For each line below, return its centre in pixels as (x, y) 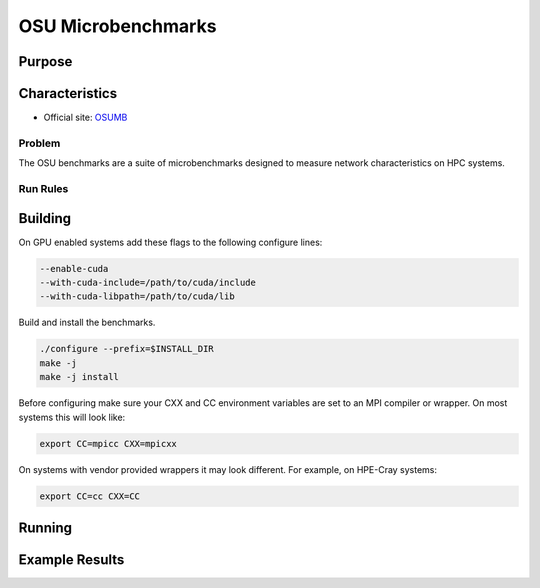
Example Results (71, 559)
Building (45, 218)
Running (45, 527)
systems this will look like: (72, 417)
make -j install (79, 377)
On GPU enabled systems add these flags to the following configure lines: (170, 242)
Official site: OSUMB (85, 117)
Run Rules (43, 188)
